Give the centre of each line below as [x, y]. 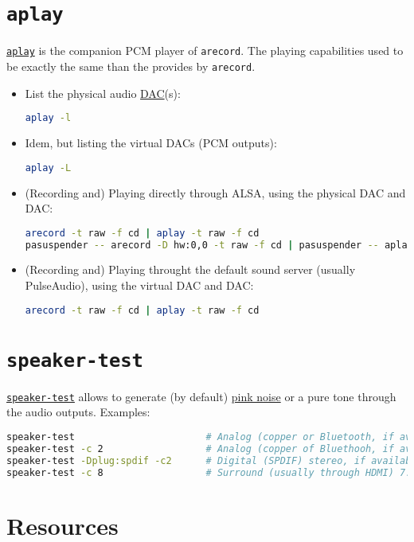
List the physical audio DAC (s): [103, 93]
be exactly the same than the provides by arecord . [131, 66]
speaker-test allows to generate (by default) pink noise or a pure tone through [201, 396]
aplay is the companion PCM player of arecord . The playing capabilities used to [205, 51]
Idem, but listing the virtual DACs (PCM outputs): [151, 143]
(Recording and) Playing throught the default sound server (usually [190, 269]
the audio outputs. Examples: [78, 412]
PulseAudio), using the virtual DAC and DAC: [139, 285]
